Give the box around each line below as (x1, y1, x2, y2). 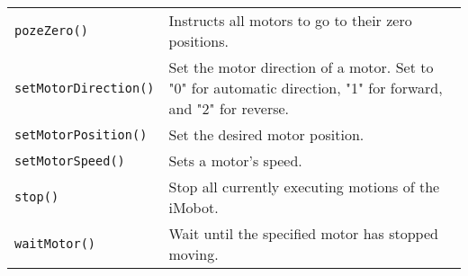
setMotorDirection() (14, 80, 155, 95)
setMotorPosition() (14, 127, 148, 142)
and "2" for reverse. (168, 98, 290, 119)
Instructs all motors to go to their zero (168, 10, 412, 31)
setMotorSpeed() (14, 153, 125, 168)
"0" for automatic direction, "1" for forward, (168, 77, 443, 98)
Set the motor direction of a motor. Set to (168, 57, 434, 77)
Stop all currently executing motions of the (168, 176, 440, 197)
